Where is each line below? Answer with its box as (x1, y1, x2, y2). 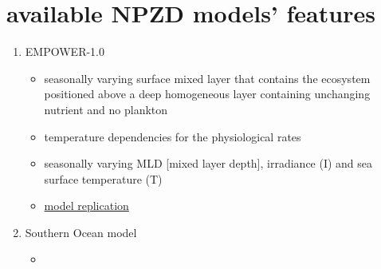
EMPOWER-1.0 (25, 43, 104, 60)
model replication (44, 197, 129, 214)
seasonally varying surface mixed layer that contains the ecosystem (44, 69, 371, 86)
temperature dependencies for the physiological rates (44, 128, 301, 144)
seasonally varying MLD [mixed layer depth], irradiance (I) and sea (44, 155, 373, 172)
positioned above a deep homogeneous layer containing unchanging (44, 85, 371, 102)
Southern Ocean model (25, 224, 137, 240)
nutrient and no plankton (44, 101, 168, 117)
